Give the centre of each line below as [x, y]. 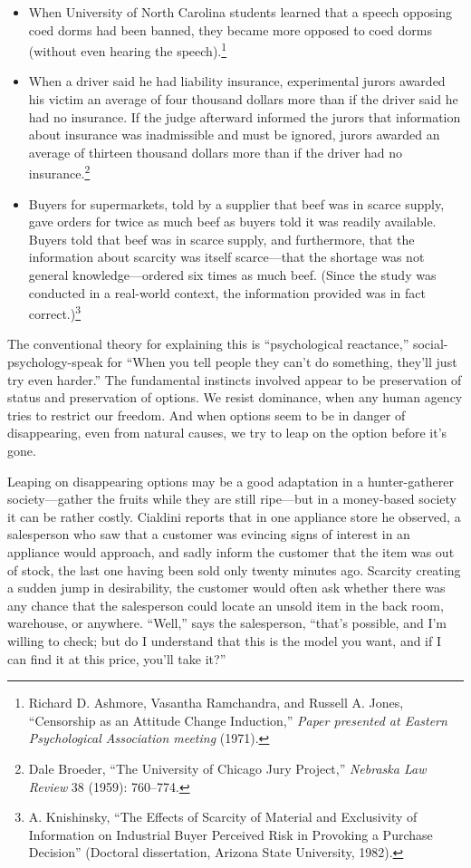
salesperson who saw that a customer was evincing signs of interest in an [209, 534]
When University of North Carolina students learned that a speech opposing [240, 12]
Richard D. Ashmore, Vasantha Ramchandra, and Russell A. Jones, [216, 703]
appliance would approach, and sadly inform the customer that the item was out [231, 552]
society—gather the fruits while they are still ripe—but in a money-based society [232, 499]
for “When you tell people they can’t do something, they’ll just [282, 362]
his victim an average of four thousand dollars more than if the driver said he [243, 99]
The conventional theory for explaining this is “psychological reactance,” [208, 344]
